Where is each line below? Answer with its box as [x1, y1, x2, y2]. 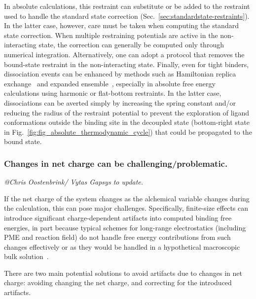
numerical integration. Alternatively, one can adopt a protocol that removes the [4, 49, 245, 59]
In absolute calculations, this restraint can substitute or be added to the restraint [4, 1, 250, 11]
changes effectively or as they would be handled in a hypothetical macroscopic [4, 241, 240, 252]
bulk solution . [4, 251, 49, 262]
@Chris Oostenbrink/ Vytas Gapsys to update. [4, 177, 144, 187]
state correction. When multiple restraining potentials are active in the [4, 30, 218, 40]
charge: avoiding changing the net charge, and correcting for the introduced [4, 277, 232, 288]
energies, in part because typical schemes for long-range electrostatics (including [4, 222, 246, 232]
